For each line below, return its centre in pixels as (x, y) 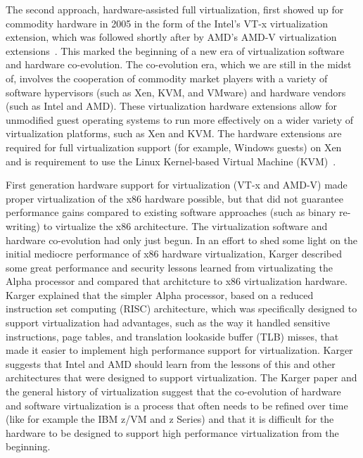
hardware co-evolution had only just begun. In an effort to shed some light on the (182, 240)
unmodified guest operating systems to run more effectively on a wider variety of (179, 119)
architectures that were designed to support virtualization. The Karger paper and (181, 377)
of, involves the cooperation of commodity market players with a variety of (167, 78)
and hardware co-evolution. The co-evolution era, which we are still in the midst (179, 64)
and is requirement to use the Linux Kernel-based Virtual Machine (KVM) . (171, 161)
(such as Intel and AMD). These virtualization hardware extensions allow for (171, 106)
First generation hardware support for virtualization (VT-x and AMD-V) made (177, 185)
